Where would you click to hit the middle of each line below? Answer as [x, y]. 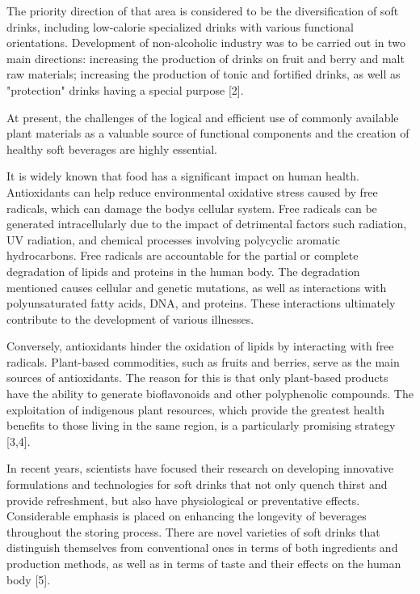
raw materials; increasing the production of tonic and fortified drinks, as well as [204, 74]
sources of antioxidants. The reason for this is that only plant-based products [197, 378]
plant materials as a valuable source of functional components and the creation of [208, 133]
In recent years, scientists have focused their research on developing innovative [200, 468]
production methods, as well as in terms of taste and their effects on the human [204, 563]
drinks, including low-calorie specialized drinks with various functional [180, 26]
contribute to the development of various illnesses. [130, 318]
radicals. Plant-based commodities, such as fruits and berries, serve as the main [203, 361]
